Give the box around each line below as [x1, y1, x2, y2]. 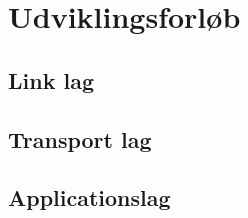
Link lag [8, 64, 94, 95]
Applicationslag [8, 182, 171, 213]
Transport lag [8, 123, 152, 154]
